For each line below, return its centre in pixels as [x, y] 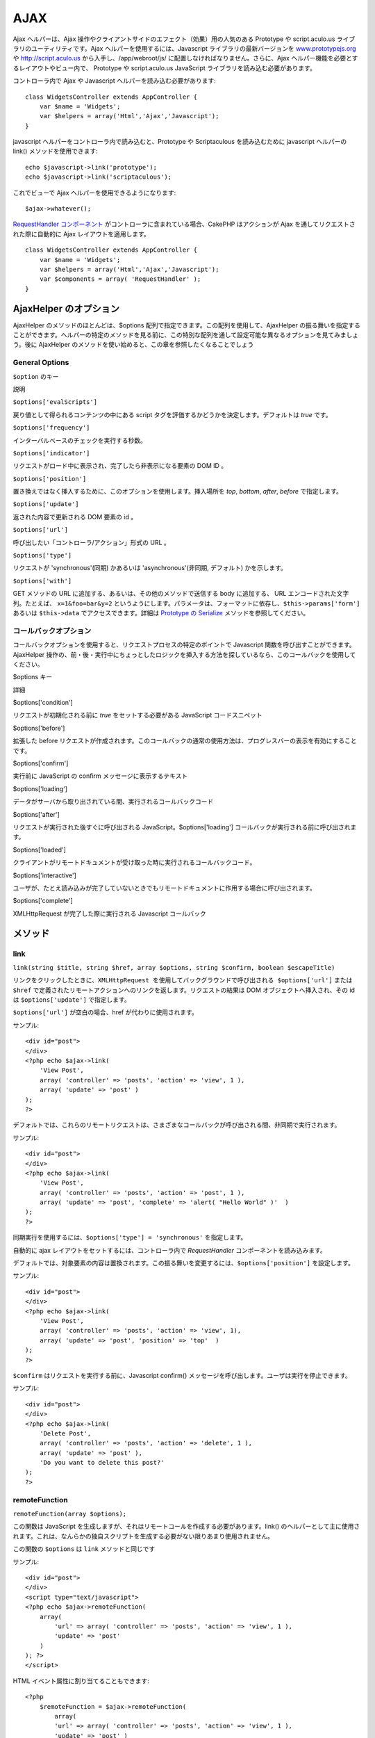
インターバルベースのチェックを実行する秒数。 [80, 440]
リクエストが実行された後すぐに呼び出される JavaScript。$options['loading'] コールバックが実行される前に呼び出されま [185, 827]
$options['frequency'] [51, 428]
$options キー [32, 677]
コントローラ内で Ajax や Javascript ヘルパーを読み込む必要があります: [114, 81]
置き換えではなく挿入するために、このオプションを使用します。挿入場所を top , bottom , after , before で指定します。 [178, 492]
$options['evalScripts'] [55, 402]
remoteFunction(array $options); [70, 1514]
